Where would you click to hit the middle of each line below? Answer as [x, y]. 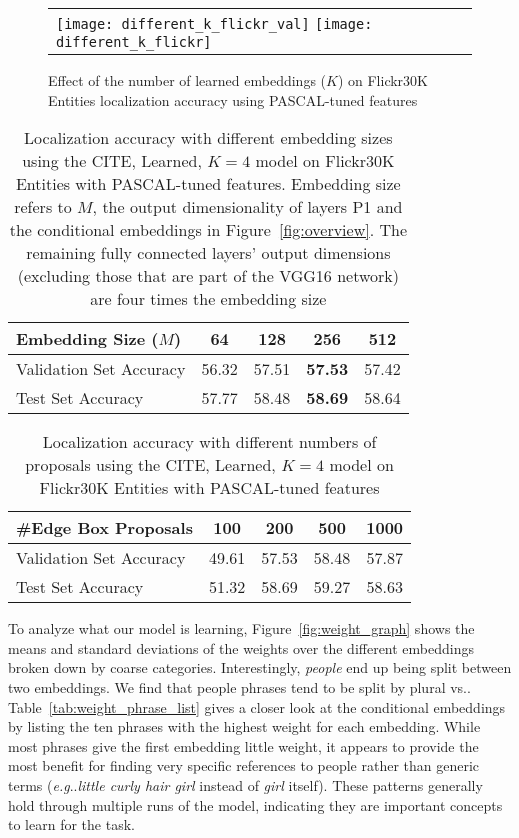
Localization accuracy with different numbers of [209, 442]
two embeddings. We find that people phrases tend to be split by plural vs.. [239, 686]
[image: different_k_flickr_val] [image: [214, 24]
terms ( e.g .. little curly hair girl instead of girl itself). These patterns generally [245, 784]
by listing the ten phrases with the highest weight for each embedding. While [244, 726]
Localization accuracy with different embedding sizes [208, 138]
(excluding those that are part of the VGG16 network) [208, 276]
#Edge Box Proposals [104, 528]
